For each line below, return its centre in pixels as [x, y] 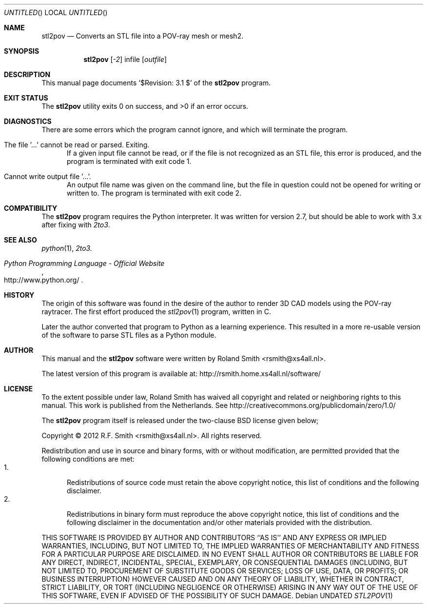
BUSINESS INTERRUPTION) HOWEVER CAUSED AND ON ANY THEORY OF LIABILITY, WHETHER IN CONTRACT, [223, 579]
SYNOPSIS [22, 51]
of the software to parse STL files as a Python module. [129, 335]
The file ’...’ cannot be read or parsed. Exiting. [77, 145]
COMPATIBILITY [31, 208]
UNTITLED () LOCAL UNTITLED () [56, 12]
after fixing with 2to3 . [76, 225]
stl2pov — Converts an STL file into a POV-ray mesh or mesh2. [143, 36]
